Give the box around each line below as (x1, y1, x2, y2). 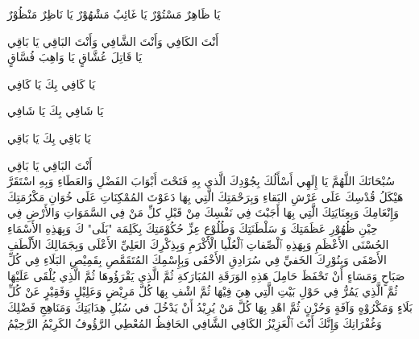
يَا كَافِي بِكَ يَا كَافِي (7, 75, 96, 92)
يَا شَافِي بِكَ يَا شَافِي (7, 102, 104, 119)
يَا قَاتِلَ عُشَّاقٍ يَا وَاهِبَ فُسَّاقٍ (7, 48, 143, 65)
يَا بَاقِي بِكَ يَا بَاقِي (7, 129, 91, 146)
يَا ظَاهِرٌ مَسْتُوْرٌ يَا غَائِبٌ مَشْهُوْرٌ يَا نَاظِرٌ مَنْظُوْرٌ (7, 6, 221, 22)
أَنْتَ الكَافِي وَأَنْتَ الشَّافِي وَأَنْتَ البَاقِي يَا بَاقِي (7, 32, 219, 49)
